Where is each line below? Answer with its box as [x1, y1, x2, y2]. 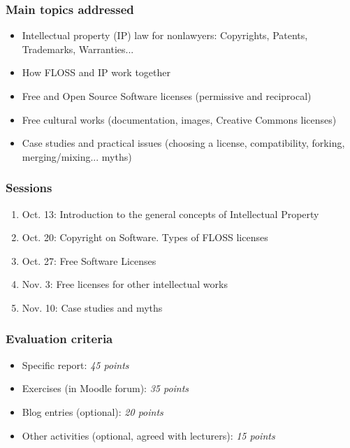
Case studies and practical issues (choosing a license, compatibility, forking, [22, 136, 345, 150]
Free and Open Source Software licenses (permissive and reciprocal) [22, 89, 312, 103]
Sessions [6, 179, 52, 196]
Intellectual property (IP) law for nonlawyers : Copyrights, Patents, [22, 28, 308, 43]
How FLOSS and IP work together [22, 65, 171, 80]
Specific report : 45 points [22, 357, 129, 372]
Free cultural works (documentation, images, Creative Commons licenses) [22, 112, 337, 127]
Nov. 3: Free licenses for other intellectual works [22, 277, 228, 291]
